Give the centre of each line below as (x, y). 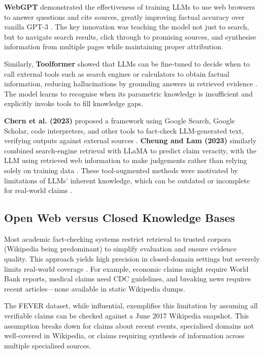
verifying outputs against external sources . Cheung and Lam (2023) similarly (130, 140)
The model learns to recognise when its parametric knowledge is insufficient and (128, 93)
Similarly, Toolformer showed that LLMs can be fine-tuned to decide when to (127, 63)
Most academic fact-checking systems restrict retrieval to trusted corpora (118, 238)
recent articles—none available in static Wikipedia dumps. (95, 288)
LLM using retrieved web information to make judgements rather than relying (126, 160)
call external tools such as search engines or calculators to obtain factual (117, 73)
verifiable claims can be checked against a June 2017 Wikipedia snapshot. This (127, 316)
